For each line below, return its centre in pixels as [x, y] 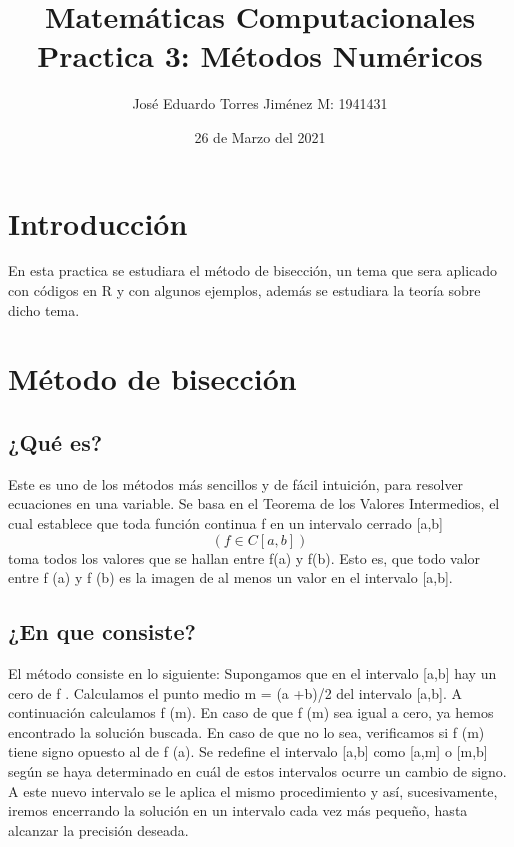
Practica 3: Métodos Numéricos [260, 55]
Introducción [98, 222]
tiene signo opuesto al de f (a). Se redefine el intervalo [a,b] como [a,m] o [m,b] [248, 751]
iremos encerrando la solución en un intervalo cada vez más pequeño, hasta [238, 810]
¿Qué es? [55, 441]
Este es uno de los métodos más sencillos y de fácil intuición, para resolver [236, 483]
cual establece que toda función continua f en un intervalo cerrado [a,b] [225, 522]
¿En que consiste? [102, 631]
